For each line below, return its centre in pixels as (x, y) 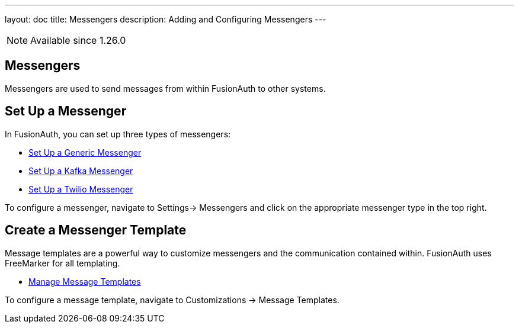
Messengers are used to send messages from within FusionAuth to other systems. (165, 88)
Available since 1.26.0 (78, 40)
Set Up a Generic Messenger (85, 152)
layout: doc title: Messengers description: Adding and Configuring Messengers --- (166, 19)
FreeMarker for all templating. (63, 263)
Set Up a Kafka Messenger (81, 171)
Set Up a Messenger (66, 111)
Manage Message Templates (85, 281)
